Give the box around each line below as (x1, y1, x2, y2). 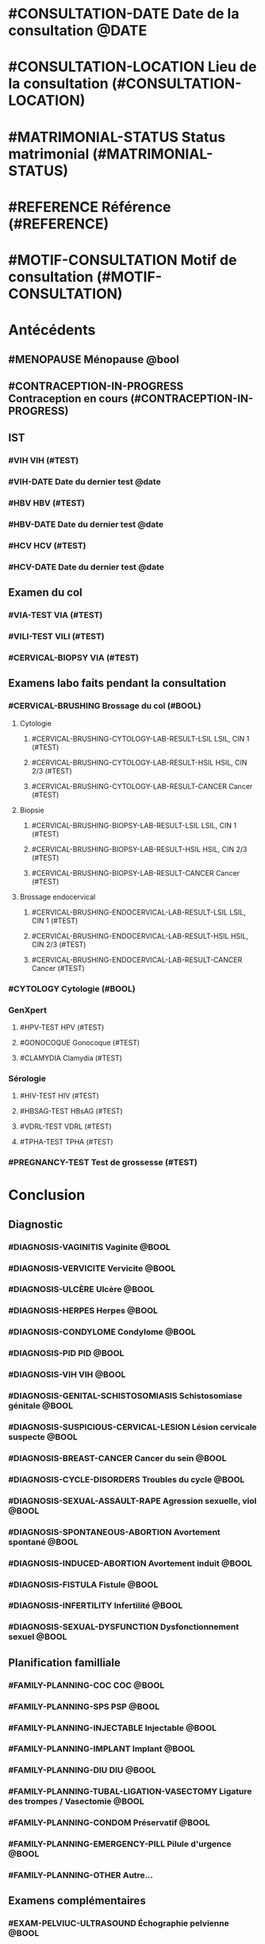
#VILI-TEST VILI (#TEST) (8, 631, 105, 642)
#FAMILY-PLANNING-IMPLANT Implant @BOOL (8, 1743, 196, 1754)
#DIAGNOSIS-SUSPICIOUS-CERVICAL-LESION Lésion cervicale (8, 1421, 257, 1432)
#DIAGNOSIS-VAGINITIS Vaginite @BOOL (8, 1241, 171, 1252)
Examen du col (8, 586, 83, 600)
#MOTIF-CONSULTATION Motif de (8, 251, 237, 269)
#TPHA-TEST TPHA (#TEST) (19, 1137, 113, 1147)
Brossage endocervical (19, 891, 96, 901)
